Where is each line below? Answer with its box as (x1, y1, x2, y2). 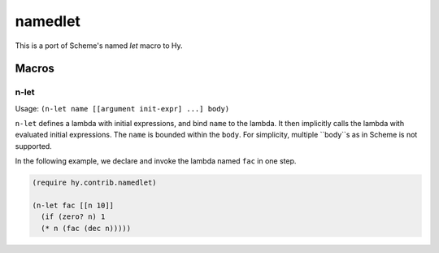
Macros (15, 62, 54, 76)
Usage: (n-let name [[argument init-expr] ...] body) (15, 103, 230, 113)
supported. (15, 141, 52, 150)
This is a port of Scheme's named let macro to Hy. (15, 41, 183, 50)
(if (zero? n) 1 (41, 212, 106, 221)
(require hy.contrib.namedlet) (32, 178, 158, 187)
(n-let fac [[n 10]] (32, 201, 114, 211)
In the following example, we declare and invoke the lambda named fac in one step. (15, 156, 297, 166)
